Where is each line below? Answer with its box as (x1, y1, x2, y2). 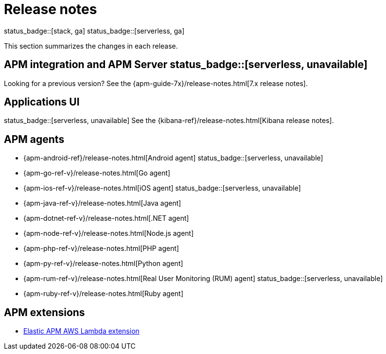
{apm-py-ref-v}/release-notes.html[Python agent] (23, 259, 183, 268)
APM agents (4, 133, 65, 145)
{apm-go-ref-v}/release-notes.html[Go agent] (23, 169, 171, 177)
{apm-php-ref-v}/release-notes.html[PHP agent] (23, 244, 179, 253)
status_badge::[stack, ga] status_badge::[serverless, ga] (4, 26, 185, 35)
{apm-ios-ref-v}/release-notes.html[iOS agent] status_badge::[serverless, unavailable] (23, 184, 301, 193)
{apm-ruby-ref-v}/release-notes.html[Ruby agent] (23, 289, 184, 298)
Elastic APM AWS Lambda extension (23, 327, 140, 336)
